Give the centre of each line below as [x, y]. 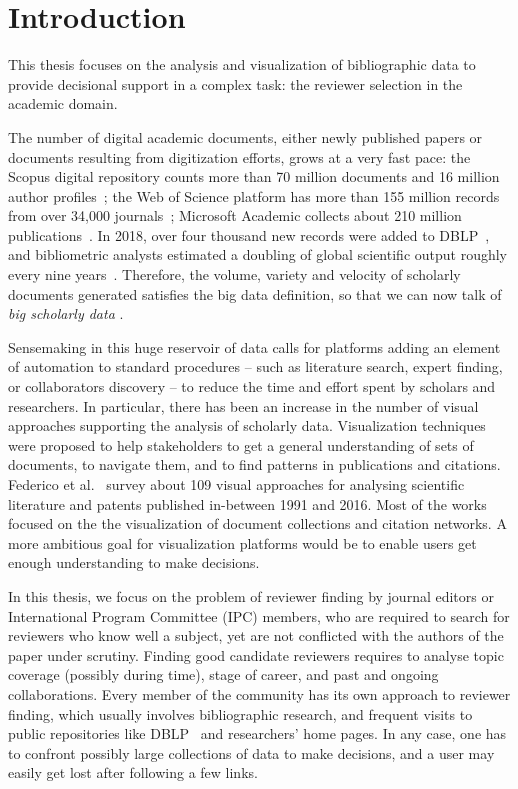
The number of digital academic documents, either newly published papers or [245, 136]
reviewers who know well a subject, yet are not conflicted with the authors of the [256, 635]
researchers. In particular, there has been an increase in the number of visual [243, 405]
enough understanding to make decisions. [134, 562]
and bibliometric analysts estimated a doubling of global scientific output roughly [257, 254]
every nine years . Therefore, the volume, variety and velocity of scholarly [234, 274]
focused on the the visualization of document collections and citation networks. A [257, 523]
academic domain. [63, 103]
